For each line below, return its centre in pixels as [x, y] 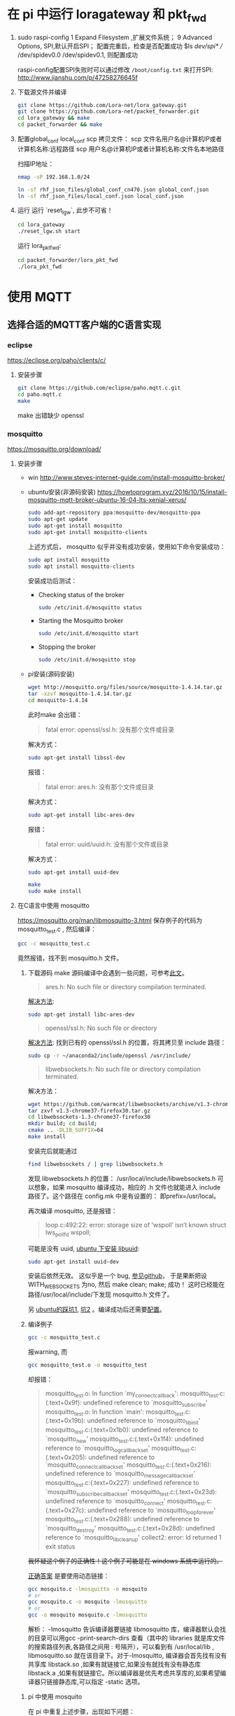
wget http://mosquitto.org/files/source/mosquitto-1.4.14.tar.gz [125, 688]
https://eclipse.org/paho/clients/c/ [57, 361]
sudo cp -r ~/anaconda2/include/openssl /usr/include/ [109, 1055]
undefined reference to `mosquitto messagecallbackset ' [120, 1474]
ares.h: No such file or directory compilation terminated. [126, 986]
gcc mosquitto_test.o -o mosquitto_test [87, 1365]
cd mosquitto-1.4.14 [58, 700]
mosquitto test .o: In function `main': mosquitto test [114, 1412]
